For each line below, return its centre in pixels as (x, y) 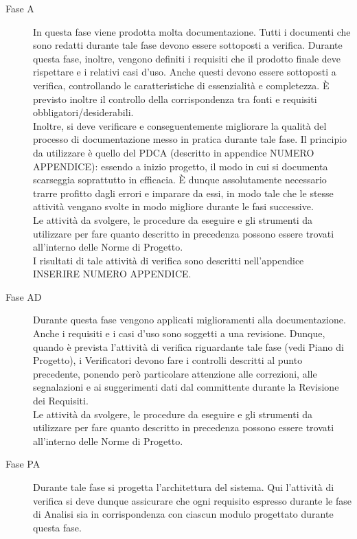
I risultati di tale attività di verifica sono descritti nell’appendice (169, 260)
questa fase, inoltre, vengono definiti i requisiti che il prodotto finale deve (187, 58)
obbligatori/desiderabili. (83, 112)
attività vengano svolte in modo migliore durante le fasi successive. (173, 206)
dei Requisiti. (61, 401)
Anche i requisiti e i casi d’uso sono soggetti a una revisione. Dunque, (179, 333)
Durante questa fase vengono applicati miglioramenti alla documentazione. (189, 320)
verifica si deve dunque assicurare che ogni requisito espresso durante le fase (192, 500)
